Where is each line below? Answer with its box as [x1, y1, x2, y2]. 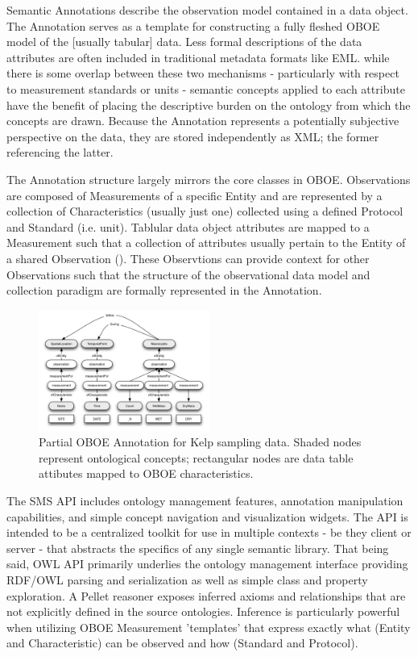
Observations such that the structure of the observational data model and [6, 266, 370, 282]
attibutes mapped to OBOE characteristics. [39, 465, 254, 482]
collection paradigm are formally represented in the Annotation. [6, 282, 322, 299]
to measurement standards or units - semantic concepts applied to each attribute [6, 80, 405, 97]
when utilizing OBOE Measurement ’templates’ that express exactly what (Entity [6, 618, 411, 635]
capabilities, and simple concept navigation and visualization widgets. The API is [6, 508, 408, 525]
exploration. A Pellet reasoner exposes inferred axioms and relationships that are [6, 587, 406, 604]
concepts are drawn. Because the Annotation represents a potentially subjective [6, 112, 399, 129]
